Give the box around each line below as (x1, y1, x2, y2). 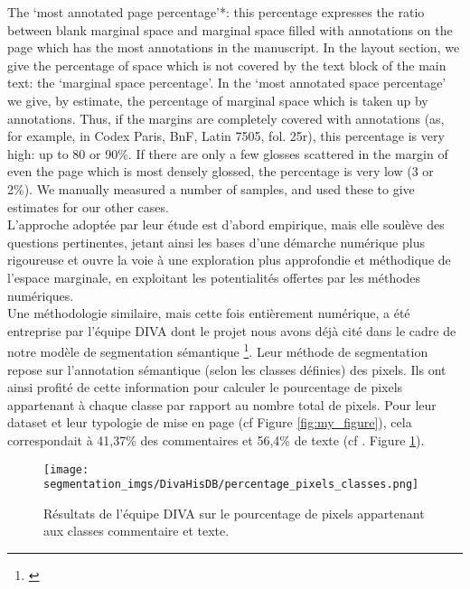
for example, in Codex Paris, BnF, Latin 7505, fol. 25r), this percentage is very (7, 126, 445, 145)
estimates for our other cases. (7, 197, 169, 216)
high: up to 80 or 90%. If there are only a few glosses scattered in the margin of (7, 144, 448, 163)
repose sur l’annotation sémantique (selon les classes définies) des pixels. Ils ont (7, 360, 446, 379)
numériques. (7, 285, 74, 304)
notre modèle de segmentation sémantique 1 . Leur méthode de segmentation (7, 340, 428, 360)
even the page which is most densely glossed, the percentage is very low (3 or (7, 162, 434, 181)
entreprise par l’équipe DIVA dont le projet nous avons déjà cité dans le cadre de (7, 321, 456, 340)
